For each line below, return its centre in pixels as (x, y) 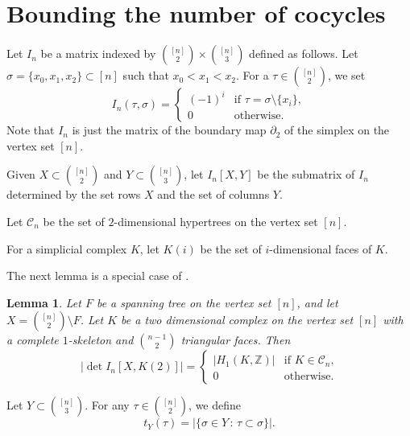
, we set (346, 75)
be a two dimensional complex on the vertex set (237, 320)
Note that (31, 130)
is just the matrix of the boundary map (169, 130)
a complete (33, 340)
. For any (107, 405)
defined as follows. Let (304, 53)
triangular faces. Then (236, 340)
